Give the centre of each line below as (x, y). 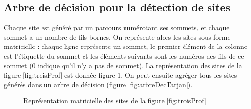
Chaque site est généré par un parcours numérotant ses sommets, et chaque (117, 27)
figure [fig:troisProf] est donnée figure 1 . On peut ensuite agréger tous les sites (121, 75)
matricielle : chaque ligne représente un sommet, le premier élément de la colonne (126, 46)
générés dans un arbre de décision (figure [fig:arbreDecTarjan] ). (98, 84)
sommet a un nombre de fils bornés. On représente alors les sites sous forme (117, 37)
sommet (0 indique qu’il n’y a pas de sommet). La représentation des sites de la (123, 65)
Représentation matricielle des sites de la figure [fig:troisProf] (115, 101)
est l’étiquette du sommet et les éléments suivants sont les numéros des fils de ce (124, 55)
